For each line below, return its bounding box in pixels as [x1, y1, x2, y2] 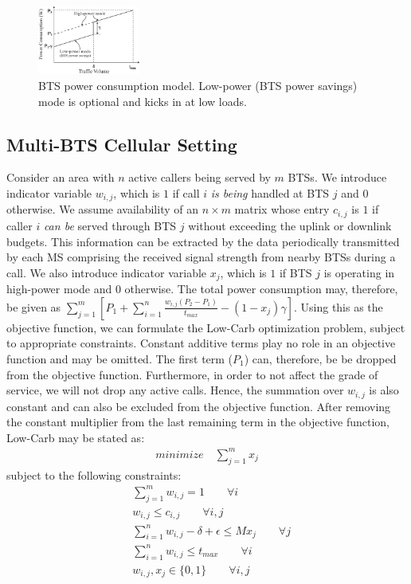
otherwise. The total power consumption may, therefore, [124, 280, 398, 297]
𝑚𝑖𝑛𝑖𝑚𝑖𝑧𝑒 [155, 449, 204, 461]
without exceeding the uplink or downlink [188, 217, 392, 233]
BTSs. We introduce [288, 169, 387, 186]
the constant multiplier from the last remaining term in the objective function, [6, 414, 389, 430]
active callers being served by [128, 169, 271, 186]
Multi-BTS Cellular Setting [6, 131, 237, 156]
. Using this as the [293, 298, 383, 315]
